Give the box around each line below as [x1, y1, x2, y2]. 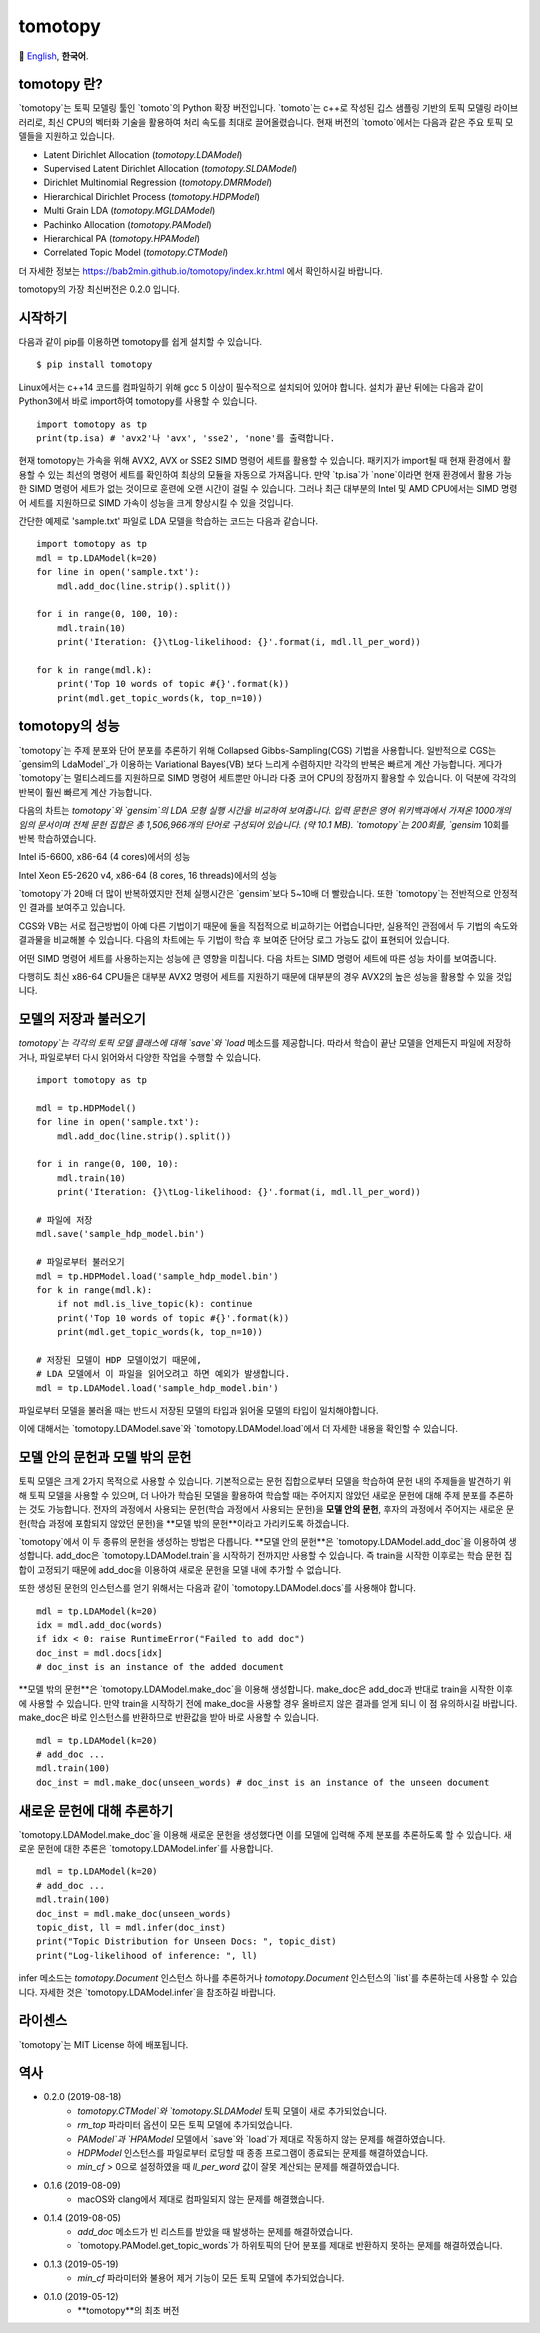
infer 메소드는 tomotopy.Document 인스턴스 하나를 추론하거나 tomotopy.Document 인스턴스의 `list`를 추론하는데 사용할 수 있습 [18, 1972, 518, 1984]
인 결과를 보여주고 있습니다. [18, 901, 126, 914]
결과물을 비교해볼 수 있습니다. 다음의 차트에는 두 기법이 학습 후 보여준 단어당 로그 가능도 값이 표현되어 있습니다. [18, 934, 450, 946]
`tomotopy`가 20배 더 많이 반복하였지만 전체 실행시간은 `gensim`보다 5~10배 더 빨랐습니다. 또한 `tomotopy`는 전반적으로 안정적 [18, 888, 519, 900]
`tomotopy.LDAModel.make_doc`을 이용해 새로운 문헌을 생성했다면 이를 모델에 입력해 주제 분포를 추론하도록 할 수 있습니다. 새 [18, 1828, 512, 1840]
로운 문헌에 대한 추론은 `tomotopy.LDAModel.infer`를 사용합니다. [18, 1843, 274, 1855]
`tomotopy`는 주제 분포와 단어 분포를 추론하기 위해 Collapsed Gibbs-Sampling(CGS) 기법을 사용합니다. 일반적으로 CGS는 [18, 744, 497, 756]
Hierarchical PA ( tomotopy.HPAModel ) [43, 232, 200, 244]
